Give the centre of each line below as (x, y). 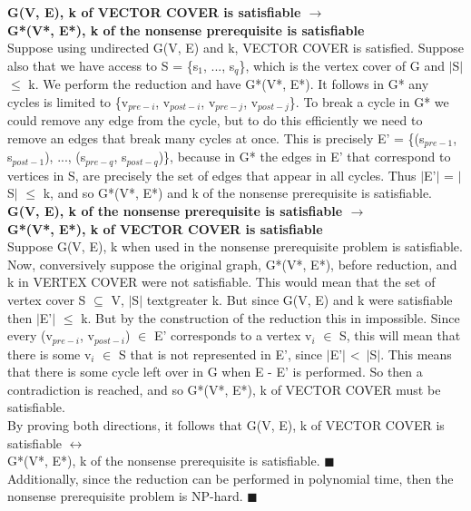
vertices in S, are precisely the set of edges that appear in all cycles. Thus (212, 175)
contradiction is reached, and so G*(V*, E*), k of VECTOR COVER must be (224, 389)
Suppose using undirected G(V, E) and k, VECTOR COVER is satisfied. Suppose (235, 48)
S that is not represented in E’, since (221, 354)
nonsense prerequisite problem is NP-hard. (125, 496)
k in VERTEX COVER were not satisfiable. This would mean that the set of (221, 282)
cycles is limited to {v (68, 101)
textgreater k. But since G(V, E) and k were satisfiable (299, 299)
